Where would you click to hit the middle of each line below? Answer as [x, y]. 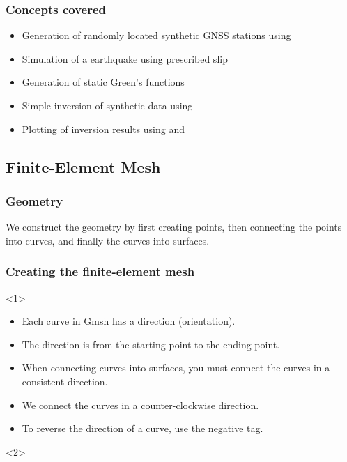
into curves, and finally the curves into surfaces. [108, 240]
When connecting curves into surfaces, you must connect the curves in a [176, 368]
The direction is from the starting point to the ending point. [151, 344]
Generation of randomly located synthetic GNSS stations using [156, 35]
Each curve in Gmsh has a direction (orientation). [129, 321]
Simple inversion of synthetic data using [107, 105]
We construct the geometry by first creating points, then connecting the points [174, 227]
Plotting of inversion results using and [103, 129]
